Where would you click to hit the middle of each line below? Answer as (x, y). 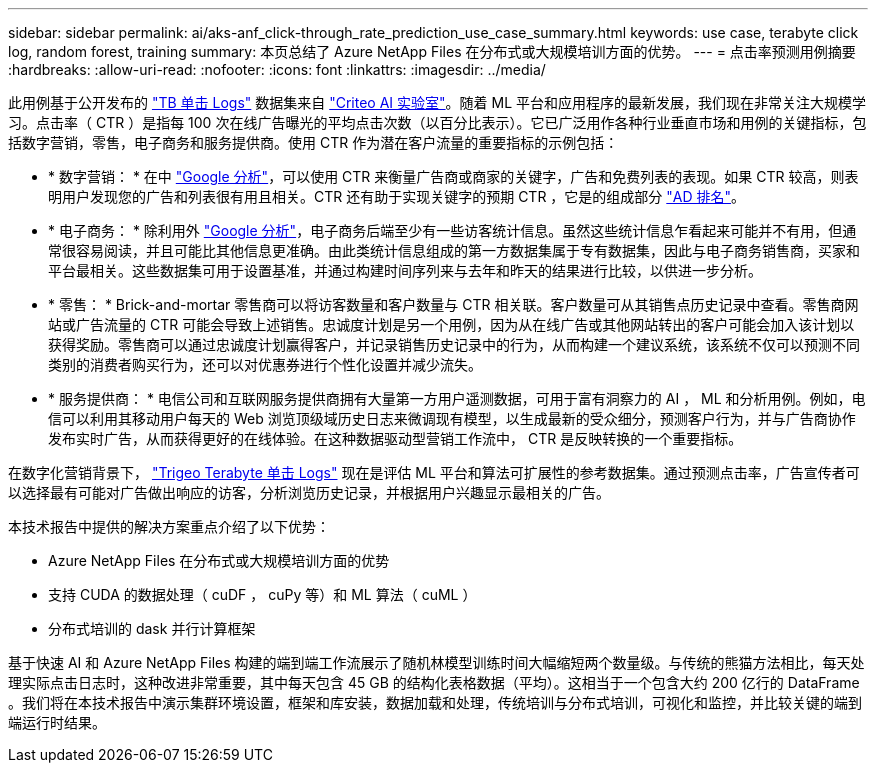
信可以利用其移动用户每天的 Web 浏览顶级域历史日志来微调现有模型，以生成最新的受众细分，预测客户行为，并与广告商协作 (452, 418)
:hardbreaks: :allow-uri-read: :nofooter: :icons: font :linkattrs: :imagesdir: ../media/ (277, 69)
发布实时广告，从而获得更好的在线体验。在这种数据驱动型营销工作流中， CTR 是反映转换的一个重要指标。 (395, 438)
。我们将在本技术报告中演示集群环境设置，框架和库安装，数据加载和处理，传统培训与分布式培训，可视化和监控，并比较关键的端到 (435, 702)
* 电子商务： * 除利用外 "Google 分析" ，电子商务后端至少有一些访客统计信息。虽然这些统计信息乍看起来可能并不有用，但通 (452, 230)
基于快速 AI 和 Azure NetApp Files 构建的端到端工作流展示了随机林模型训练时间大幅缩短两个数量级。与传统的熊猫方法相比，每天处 (436, 662)
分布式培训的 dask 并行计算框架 (152, 628)
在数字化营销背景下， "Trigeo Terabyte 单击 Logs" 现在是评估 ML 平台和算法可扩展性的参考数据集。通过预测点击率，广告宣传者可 (434, 472)
